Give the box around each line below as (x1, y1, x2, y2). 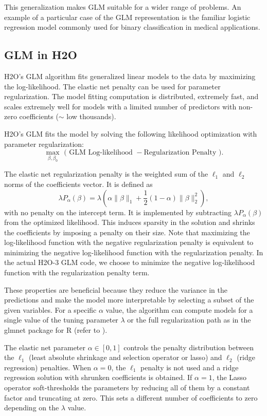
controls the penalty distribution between (123, 342, 254, 352)
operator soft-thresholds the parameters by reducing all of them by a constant (4, 382, 250, 392)
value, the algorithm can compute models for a (105, 304, 253, 315)
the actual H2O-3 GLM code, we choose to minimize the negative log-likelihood (4, 257, 255, 268)
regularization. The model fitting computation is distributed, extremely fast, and (4, 91, 259, 102)
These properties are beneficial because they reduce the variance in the (4, 284, 227, 295)
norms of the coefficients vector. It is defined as (4, 178, 153, 189)
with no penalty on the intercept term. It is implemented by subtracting (4, 206, 232, 217)
